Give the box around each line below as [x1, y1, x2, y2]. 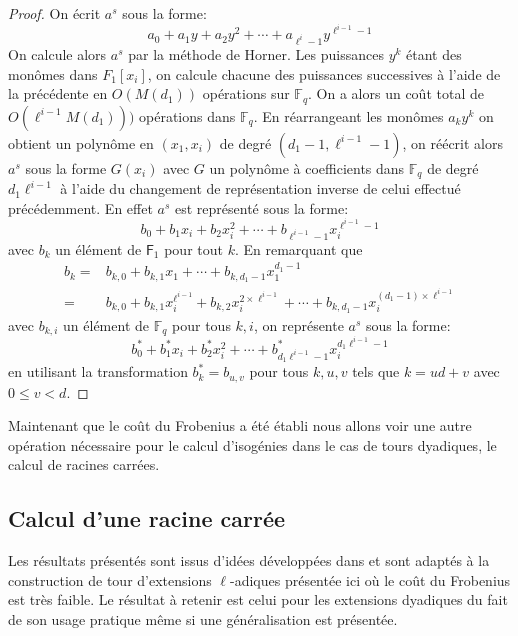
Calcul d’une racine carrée [8, 503, 286, 534]
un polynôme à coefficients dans [209, 157, 405, 178]
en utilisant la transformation [8, 361, 188, 382]
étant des [406, 43, 462, 64]
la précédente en [8, 83, 108, 104]
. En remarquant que [234, 238, 363, 259]
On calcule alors [8, 43, 107, 64]
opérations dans [139, 105, 236, 126]
